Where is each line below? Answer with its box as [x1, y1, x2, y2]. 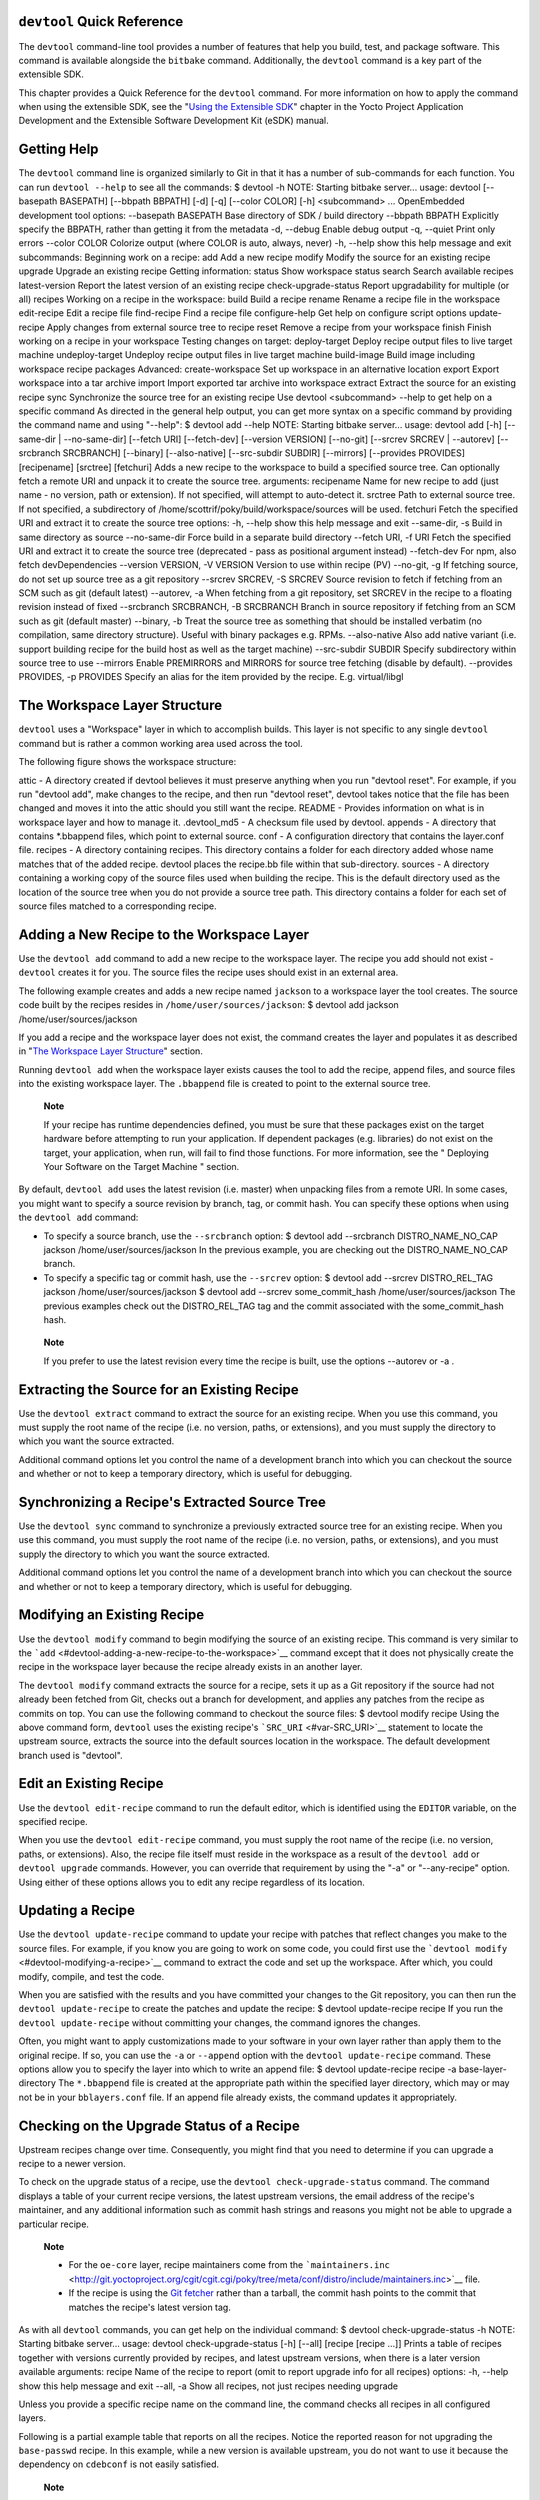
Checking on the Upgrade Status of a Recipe [18, 2117, 300, 2134]
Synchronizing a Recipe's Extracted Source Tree [18, 1493, 327, 1510]
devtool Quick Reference [18, 13, 184, 30]
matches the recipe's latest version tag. [68, 2301, 232, 2313]
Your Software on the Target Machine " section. [43, 1161, 240, 1173]
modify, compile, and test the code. [18, 1970, 165, 1982]
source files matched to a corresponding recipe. [18, 900, 217, 912]
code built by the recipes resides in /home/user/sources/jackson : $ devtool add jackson [18, 999, 399, 1011]
